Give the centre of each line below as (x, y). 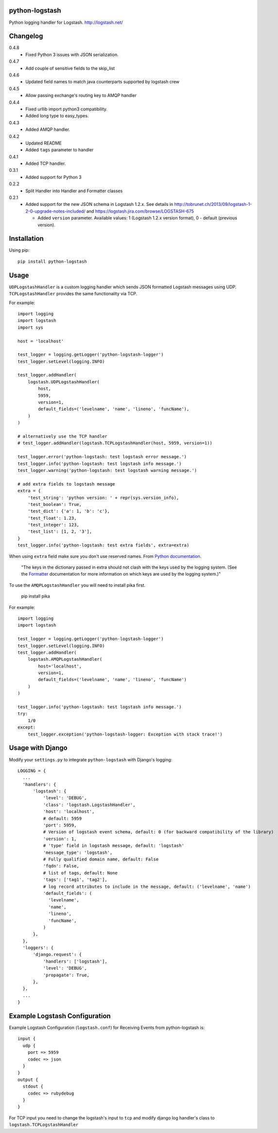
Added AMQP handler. (48, 129)
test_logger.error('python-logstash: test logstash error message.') (102, 457)
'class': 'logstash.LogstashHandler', (89, 805)
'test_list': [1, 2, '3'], (60, 532)
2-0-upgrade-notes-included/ (55, 211)
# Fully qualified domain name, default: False (101, 859)
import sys (31, 327)
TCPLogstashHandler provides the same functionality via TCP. (73, 294)
